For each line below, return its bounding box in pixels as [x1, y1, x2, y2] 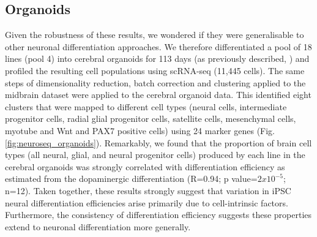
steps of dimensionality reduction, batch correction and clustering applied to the [5, 76, 306, 89]
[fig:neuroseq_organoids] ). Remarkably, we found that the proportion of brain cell [5, 136, 312, 149]
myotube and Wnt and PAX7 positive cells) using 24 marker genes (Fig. [5, 124, 275, 137]
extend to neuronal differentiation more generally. [5, 220, 191, 233]
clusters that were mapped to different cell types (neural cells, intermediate [5, 100, 287, 113]
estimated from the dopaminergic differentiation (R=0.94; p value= [5, 172, 258, 185]
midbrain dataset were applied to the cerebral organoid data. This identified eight [5, 88, 311, 101]
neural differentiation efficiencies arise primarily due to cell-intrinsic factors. [5, 196, 288, 209]
